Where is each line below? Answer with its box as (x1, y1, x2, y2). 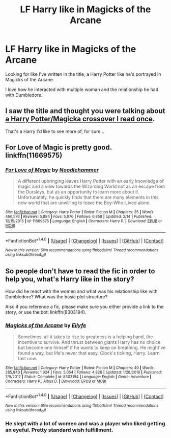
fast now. (17, 355, 37, 361)
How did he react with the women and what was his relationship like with (5, 288, 158, 295)
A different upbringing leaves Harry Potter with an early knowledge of (17, 178, 164, 184)
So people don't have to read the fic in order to (5, 267, 155, 275)
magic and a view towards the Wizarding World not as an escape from (17, 183, 165, 190)
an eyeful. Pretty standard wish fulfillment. (5, 426, 113, 433)
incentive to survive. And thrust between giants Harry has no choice (17, 339, 161, 345)
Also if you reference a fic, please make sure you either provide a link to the (5, 303, 164, 310)
